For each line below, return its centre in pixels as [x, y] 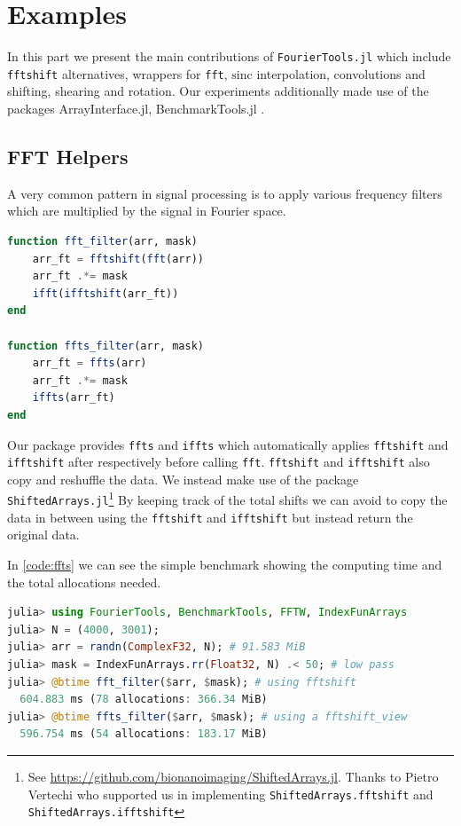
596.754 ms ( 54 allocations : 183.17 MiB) [144, 734]
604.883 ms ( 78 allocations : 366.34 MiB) [144, 700]
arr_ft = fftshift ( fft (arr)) [118, 259]
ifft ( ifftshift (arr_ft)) [105, 293]
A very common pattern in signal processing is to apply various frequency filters [225, 193]
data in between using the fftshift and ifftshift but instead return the [210, 517]
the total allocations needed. [84, 582]
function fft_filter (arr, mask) [102, 242]
